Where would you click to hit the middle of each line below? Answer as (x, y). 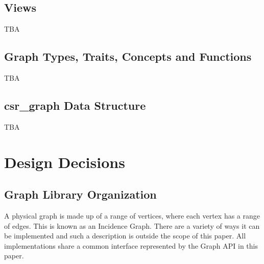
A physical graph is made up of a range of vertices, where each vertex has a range (132, 215)
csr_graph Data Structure (75, 105)
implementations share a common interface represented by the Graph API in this (131, 245)
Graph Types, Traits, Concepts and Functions (128, 56)
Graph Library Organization (80, 194)
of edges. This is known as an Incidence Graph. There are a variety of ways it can (132, 225)
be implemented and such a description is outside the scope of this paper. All (125, 236)
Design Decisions (65, 162)
